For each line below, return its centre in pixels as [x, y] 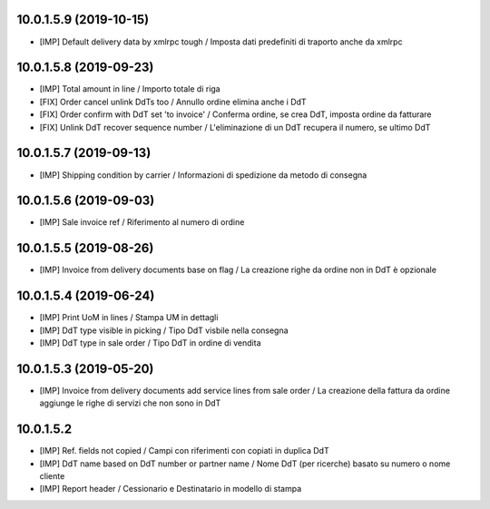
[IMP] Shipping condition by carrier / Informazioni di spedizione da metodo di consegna [203, 175]
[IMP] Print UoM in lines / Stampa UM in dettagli [129, 318]
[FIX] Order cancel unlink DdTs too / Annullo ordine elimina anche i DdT [173, 102]
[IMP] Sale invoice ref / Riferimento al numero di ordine [142, 222]
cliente [52, 475]
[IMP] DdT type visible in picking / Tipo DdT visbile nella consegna [164, 330]
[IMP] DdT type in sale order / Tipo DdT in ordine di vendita [150, 343]
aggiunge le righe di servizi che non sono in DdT [130, 403]
